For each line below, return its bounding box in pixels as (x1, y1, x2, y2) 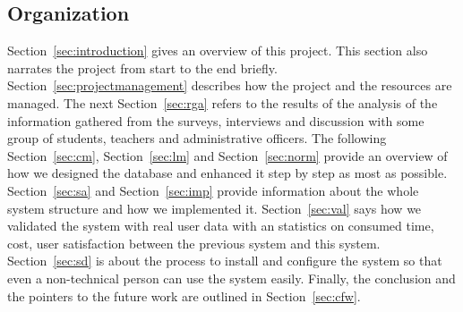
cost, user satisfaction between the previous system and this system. (7, 233, 381, 252)
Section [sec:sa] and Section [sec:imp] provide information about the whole (7, 181, 419, 199)
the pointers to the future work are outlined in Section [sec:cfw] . (7, 286, 361, 305)
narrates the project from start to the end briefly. (7, 58, 278, 77)
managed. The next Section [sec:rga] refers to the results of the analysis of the (7, 93, 438, 112)
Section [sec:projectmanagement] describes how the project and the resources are (7, 76, 452, 95)
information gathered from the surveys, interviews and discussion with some (7, 111, 424, 130)
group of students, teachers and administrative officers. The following (7, 129, 387, 148)
